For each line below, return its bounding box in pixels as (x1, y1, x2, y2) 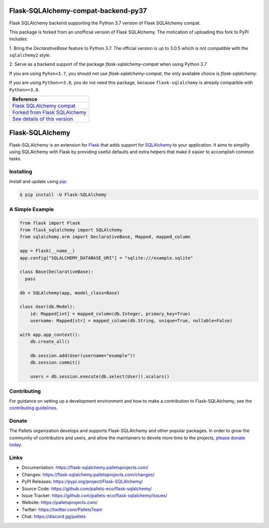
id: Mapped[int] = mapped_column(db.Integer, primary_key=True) (30, 311, 191, 316)
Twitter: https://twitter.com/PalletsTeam (21, 507, 103, 513)
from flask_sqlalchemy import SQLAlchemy (19, 227, 123, 233)
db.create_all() (30, 339, 70, 344)
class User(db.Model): (19, 304, 75, 309)
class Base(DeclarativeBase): (19, 269, 94, 274)
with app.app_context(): (19, 332, 81, 337)
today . (9, 442, 22, 448)
